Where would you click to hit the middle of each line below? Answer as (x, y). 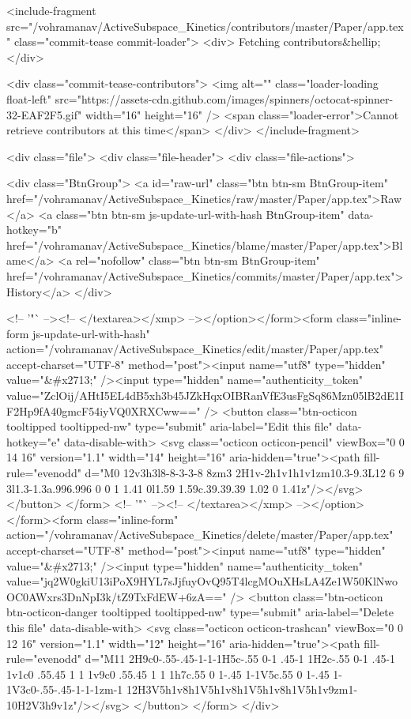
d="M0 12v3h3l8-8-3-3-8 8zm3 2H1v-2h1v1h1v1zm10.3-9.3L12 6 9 (245, 473)
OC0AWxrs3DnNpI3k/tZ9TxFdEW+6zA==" (117, 596)
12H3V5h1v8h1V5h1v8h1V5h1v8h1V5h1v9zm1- (242, 689)
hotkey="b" (34, 230)
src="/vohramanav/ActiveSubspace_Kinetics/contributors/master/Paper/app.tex (205, 26)
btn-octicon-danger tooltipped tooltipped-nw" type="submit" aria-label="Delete (200, 612)
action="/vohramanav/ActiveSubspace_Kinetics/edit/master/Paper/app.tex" (195, 349)
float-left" (29, 98)
